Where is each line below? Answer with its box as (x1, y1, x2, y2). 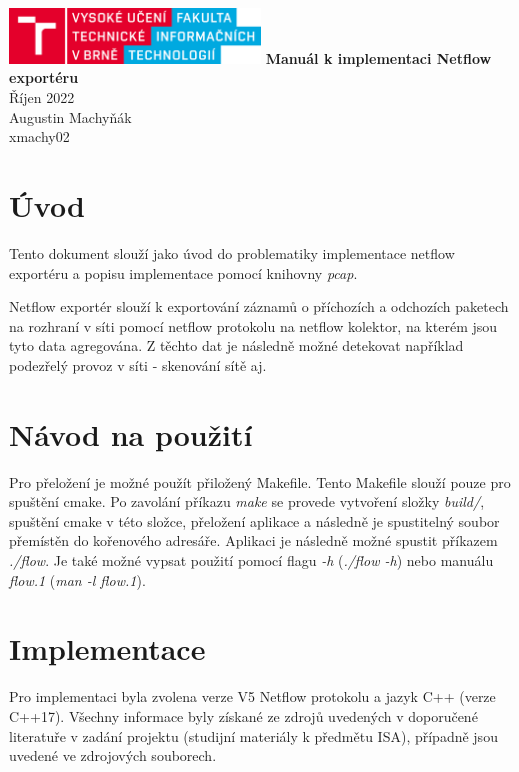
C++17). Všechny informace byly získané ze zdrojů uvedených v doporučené (9, 705, 478, 726)
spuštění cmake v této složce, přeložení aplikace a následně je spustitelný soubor (9, 510, 500, 531)
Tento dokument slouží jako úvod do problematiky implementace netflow (9, 242, 455, 263)
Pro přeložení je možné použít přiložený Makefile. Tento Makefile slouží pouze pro (9, 471, 511, 492)
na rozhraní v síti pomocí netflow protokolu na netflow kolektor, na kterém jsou (9, 315, 498, 336)
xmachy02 (9, 126, 70, 147)
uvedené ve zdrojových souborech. (9, 745, 217, 766)
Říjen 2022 (9, 87, 75, 108)
